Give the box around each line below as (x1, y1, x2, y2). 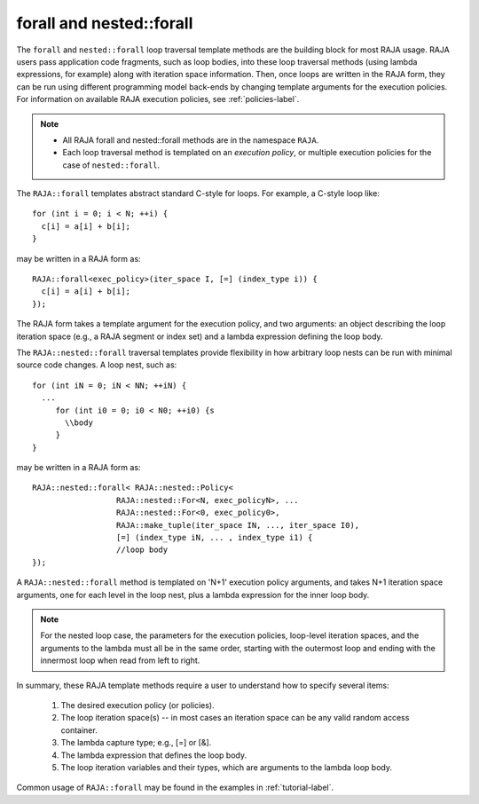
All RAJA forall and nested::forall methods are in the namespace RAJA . (62, 134, 319, 146)
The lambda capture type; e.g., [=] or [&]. (60, 737, 212, 748)
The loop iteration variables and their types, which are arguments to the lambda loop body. (60, 761, 393, 772)
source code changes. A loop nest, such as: (16, 359, 177, 370)
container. (60, 724, 98, 736)
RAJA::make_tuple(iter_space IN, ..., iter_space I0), (115, 520, 360, 530)
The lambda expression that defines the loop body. (60, 750, 247, 761)
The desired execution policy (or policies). (60, 699, 215, 710)
